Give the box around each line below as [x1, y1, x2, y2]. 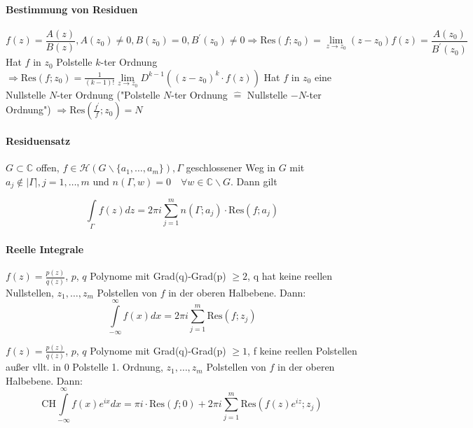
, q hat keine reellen [247, 269, 333, 283]
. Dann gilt [230, 173, 277, 188]
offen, [36, 160, 60, 175]
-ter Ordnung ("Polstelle [57, 87, 160, 101]
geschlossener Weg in [186, 160, 275, 175]
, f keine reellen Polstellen [247, 343, 357, 357]
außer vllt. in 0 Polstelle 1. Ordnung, [6, 359, 163, 374]
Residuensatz [6, 133, 71, 148]
